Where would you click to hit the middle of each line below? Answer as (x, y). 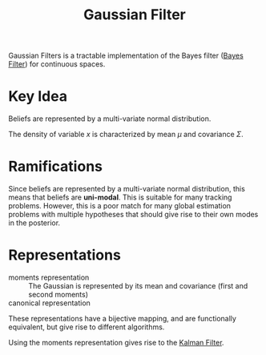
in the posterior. (34, 223)
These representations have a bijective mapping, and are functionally (122, 319)
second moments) (58, 294)
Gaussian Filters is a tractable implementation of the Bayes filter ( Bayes (126, 56)
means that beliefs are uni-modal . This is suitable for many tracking (120, 197)
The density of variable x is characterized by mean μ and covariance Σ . (126, 135)
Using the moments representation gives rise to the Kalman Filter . (116, 343)
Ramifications (55, 167)
